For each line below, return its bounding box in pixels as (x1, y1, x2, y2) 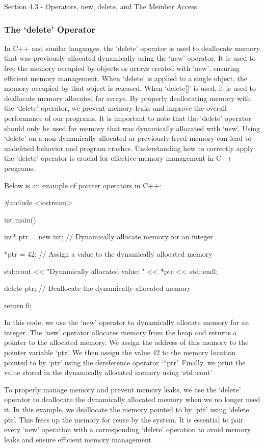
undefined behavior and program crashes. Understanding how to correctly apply (4, 142, 254, 153)
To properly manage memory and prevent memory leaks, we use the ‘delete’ (4, 384, 241, 394)
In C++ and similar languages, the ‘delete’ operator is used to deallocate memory (4, 42, 260, 53)
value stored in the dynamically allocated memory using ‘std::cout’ (4, 367, 213, 378)
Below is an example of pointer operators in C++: (4, 180, 162, 190)
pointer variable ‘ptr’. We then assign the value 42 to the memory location (4, 347, 236, 358)
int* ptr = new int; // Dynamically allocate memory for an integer (4, 231, 213, 242)
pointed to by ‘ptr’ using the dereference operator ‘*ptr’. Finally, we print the (4, 357, 246, 367)
